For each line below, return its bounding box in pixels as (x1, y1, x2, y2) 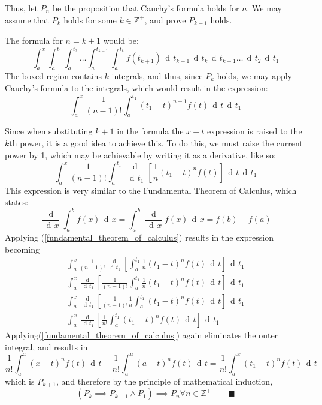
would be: (103, 34, 139, 47)
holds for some (63, 13, 117, 26)
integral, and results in (5, 340, 88, 353)
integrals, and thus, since (111, 69, 203, 82)
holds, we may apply (217, 69, 292, 82)
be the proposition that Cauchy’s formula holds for (52, 2, 239, 14)
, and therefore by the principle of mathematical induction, (56, 374, 273, 387)
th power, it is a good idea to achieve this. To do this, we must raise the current (9, 137, 303, 149)
